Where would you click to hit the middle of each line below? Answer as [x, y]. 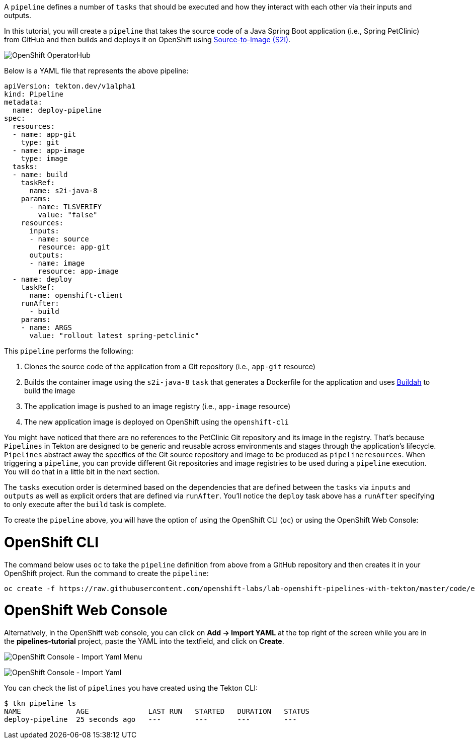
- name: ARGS [46, 327]
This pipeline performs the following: [69, 351]
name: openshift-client [76, 295]
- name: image [57, 263]
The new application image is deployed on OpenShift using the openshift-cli [156, 422]
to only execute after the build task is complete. [85, 504]
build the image [50, 391]
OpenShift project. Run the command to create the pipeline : [106, 573]
